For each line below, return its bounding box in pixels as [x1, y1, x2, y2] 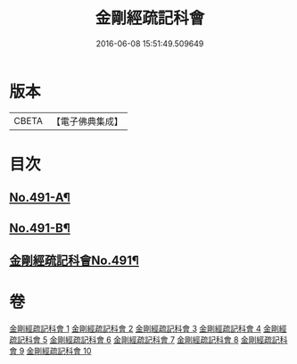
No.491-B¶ [9, 220, 71, 236]
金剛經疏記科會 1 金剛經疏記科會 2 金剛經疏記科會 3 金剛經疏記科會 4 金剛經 [9, 323, 287, 334]
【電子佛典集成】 [51, 115, 123, 128]
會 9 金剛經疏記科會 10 [9, 345, 92, 356]
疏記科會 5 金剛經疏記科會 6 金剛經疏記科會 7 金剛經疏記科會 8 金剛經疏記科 [9, 334, 288, 344]
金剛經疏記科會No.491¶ [9, 253, 140, 269]
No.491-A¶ [9, 190, 71, 205]
